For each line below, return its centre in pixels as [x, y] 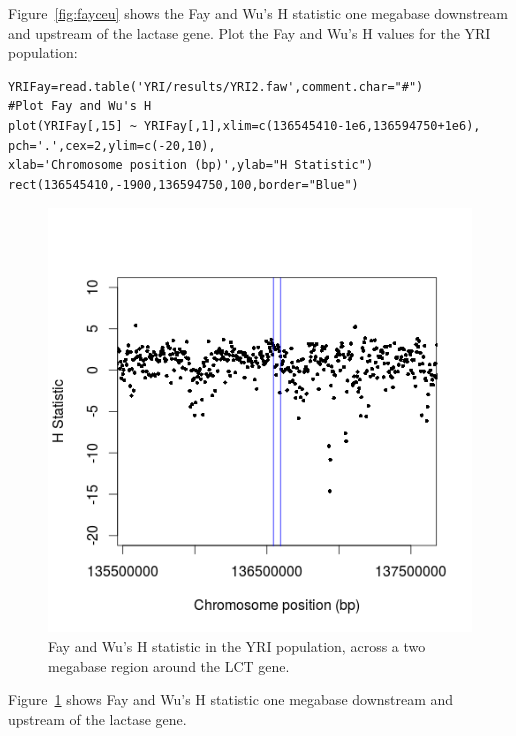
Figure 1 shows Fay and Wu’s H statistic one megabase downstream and [231, 699]
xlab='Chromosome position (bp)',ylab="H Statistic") [191, 165]
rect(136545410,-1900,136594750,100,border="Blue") [183, 184]
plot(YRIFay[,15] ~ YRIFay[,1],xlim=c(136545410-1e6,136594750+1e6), [244, 125]
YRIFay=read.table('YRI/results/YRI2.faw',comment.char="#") [216, 86]
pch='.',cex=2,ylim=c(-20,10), [112, 145]
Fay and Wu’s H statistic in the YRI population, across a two [237, 645]
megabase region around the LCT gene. [169, 665]
